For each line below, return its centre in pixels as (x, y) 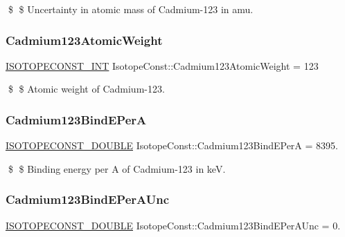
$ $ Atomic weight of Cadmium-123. (86, 89)
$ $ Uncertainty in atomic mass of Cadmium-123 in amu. (131, 9)
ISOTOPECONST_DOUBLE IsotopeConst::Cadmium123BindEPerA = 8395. (172, 145)
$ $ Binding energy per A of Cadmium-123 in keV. (117, 168)
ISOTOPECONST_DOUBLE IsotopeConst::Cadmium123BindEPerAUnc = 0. (173, 225)
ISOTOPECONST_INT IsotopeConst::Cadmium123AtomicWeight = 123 (162, 65)
